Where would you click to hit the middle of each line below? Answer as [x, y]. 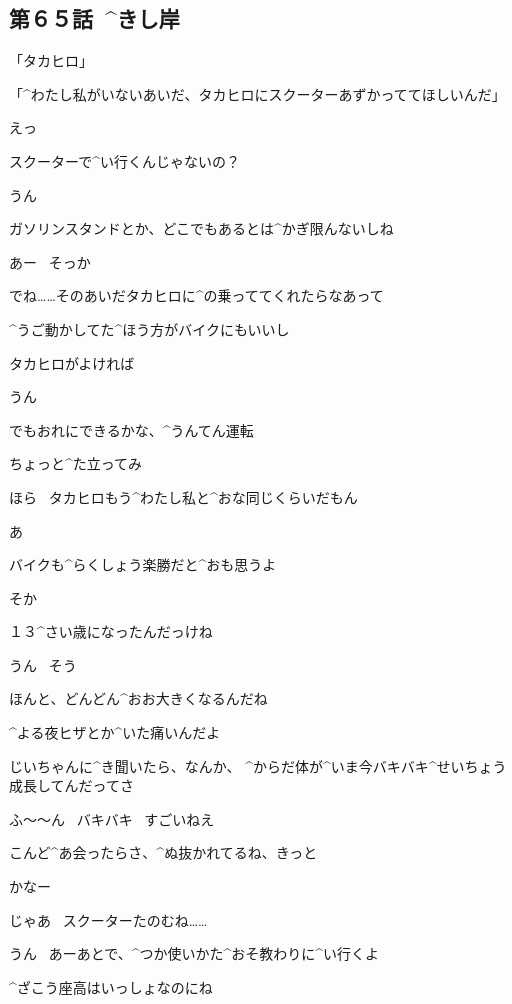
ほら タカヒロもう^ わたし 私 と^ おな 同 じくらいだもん [183, 496]
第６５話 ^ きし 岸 [94, 18]
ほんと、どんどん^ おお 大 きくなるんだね [138, 698]
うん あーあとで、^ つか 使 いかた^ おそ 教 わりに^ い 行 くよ [194, 953]
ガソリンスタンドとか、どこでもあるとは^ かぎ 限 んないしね [201, 228]
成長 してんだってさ [71, 785]
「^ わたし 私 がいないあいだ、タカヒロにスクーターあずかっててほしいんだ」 [257, 93]
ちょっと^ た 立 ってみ [76, 463]
